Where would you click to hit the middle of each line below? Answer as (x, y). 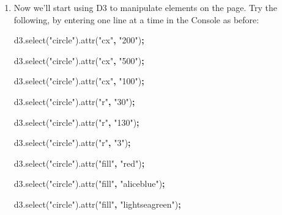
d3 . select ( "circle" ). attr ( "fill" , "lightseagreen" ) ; (97, 204)
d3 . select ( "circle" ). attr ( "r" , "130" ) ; (76, 122)
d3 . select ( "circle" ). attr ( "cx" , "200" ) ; (79, 40)
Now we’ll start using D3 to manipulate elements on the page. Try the (145, 7)
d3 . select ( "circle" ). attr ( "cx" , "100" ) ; (79, 81)
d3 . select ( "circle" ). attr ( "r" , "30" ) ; (74, 101)
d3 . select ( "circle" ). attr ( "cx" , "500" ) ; (79, 60)
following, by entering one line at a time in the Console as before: (136, 19)
